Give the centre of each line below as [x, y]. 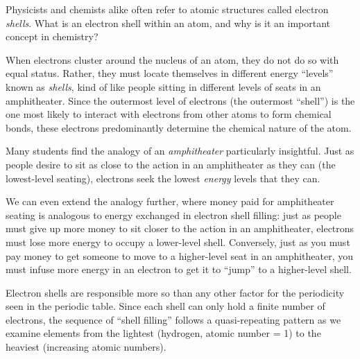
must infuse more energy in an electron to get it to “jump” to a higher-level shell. [179, 269]
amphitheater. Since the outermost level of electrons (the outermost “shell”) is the [180, 100]
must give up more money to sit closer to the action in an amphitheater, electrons [180, 228]
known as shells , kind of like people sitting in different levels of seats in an [163, 86]
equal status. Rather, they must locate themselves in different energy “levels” [170, 73]
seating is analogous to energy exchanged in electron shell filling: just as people [173, 214]
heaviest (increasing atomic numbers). [86, 347]
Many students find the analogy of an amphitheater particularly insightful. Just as [180, 151]
